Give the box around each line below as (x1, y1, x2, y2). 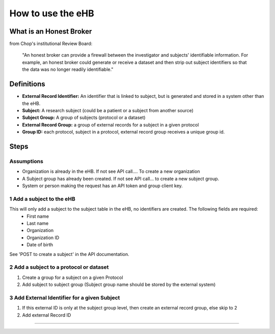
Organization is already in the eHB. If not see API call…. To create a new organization (22, 168, 200, 174)
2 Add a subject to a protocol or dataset (9, 264, 109, 271)
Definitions (9, 80, 45, 89)
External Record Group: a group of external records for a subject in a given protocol (22, 121, 199, 127)
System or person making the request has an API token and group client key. (22, 183, 183, 189)
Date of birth (26, 242, 53, 248)
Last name (26, 220, 49, 226)
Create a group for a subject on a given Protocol (22, 274, 123, 280)
